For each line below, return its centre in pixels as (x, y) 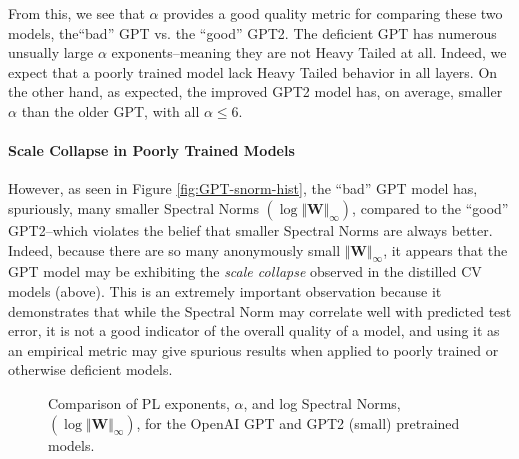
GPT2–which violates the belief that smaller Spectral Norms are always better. (250, 229)
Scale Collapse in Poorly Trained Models (151, 150)
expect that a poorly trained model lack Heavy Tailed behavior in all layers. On (253, 71)
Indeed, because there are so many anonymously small (174, 249)
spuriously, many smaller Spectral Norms (133, 207)
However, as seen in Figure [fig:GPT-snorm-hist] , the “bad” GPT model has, (243, 188)
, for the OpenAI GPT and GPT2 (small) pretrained (298, 422)
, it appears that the (445, 249)
